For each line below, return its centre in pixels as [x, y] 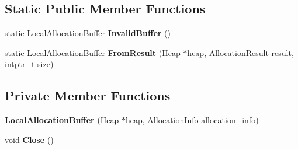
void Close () [29, 139]
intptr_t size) [29, 64]
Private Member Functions [88, 95]
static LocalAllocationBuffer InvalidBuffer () [88, 33]
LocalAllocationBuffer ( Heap [62, 120]
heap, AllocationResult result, [240, 52]
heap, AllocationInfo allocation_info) [192, 120]
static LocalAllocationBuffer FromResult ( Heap [93, 52]
